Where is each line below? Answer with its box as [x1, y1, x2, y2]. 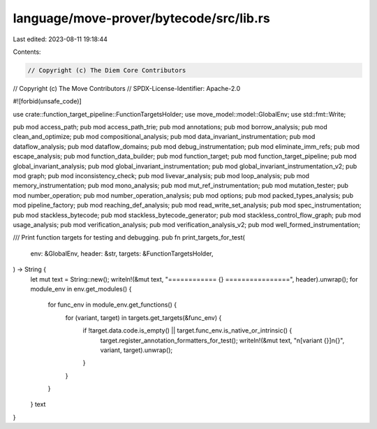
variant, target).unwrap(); [100, 346, 173, 354]
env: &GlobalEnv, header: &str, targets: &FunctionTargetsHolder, [30, 249, 214, 258]
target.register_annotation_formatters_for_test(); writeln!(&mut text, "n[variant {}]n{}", [100, 336, 345, 344]
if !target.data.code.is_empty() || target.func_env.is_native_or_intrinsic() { [82, 326, 293, 335]
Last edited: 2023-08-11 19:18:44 [13, 35, 108, 43]
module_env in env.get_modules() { [30, 284, 132, 293]
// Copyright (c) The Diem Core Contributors [27, 66, 186, 74]
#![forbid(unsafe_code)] [13, 97, 82, 106]
